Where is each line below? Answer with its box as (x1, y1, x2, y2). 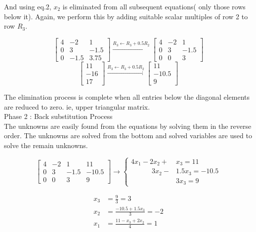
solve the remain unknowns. (4, 140, 88, 150)
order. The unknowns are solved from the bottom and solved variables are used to (4, 130, 252, 141)
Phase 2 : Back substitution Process (4, 111, 113, 121)
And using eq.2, (4, 1, 51, 11)
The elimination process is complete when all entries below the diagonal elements (4, 91, 250, 102)
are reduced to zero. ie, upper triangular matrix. (4, 101, 150, 112)
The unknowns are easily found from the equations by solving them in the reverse (4, 120, 252, 131)
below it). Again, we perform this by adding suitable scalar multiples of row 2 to (4, 11, 248, 21)
